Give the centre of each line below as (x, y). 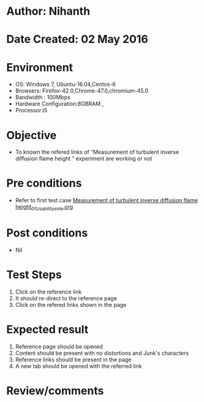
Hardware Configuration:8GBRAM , (59, 104)
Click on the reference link (48, 292)
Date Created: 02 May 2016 (77, 40)
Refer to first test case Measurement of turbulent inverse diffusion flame (106, 200)
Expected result (47, 330)
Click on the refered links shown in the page (71, 305)
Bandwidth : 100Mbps (43, 97)
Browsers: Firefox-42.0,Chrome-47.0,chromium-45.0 (82, 91)
